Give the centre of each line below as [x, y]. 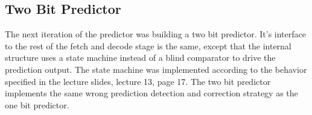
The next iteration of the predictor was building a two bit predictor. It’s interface [155, 34]
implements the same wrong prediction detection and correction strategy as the [151, 93]
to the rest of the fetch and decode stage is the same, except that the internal [148, 45]
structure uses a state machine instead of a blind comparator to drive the [140, 57]
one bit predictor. [37, 104]
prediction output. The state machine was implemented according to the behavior [156, 69]
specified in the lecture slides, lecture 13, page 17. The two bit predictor [138, 81]
